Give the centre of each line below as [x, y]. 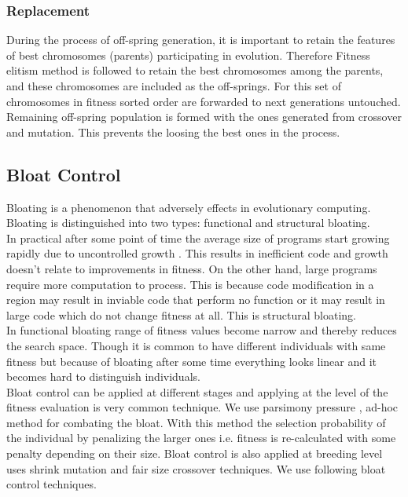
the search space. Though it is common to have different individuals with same [196, 345]
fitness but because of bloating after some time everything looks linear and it [192, 361]
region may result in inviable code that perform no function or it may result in [196, 300]
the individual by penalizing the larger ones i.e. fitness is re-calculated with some [201, 438]
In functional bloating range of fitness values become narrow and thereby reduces [202, 330]
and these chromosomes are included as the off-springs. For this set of [174, 86]
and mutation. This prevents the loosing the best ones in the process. [173, 132]
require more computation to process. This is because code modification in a [190, 284]
